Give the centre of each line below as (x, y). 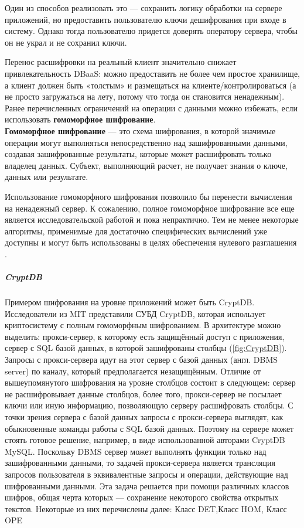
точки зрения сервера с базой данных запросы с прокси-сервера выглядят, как (144, 416)
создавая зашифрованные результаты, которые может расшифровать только (138, 154)
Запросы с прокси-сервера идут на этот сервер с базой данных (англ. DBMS (141, 359)
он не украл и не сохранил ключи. (66, 42)
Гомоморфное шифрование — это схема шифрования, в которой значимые (140, 130)
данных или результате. (47, 177)
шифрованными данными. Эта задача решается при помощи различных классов (147, 486)
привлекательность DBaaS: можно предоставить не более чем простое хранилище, (152, 73)
